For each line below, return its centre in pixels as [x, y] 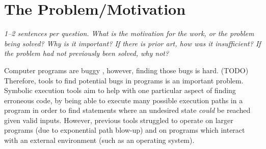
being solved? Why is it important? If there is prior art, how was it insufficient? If [132, 43]
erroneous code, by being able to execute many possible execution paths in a [124, 100]
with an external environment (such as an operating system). [99, 140]
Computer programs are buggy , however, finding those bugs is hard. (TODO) [126, 70]
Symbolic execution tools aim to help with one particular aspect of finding [120, 90]
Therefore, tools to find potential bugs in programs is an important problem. [124, 80]
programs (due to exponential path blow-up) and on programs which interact [125, 130]
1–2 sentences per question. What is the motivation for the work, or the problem [129, 33]
